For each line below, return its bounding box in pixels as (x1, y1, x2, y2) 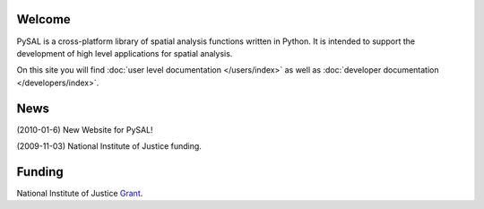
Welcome (16, 12, 71, 27)
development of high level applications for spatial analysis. (16, 48, 233, 58)
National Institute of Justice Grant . (16, 187, 143, 198)
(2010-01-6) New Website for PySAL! (16, 124, 153, 135)
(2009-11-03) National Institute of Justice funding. (16, 140, 202, 152)
